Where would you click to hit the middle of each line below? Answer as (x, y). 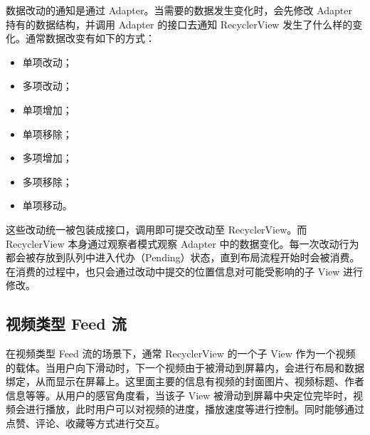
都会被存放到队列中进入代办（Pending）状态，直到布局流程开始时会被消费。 (183, 257)
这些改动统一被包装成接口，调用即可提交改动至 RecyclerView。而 (157, 229)
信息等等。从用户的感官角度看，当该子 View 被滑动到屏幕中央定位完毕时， (180, 395)
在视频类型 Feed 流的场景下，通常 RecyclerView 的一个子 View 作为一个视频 (181, 353)
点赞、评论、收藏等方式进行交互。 (85, 423)
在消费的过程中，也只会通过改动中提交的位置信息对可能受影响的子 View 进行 (185, 271)
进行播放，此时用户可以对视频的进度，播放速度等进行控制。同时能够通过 (195, 409)
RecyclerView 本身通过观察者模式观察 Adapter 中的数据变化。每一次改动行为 (183, 243)
